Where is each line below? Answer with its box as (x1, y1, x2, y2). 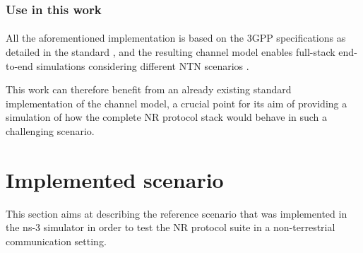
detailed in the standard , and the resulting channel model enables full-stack (6, 45, 335, 59)
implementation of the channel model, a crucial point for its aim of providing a (6, 95, 347, 110)
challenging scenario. (6, 124, 95, 138)
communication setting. (6, 233, 107, 248)
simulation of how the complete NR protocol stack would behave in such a (6, 110, 328, 124)
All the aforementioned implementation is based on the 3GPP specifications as (6, 30, 346, 45)
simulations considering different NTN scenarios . (36, 58, 249, 73)
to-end (6, 58, 33, 73)
